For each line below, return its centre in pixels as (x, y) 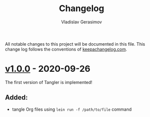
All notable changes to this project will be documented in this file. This (75, 44)
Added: (17, 98)
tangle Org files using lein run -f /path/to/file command (72, 109)
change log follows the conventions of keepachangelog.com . (66, 49)
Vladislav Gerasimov (82, 22)
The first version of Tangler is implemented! (49, 82)
